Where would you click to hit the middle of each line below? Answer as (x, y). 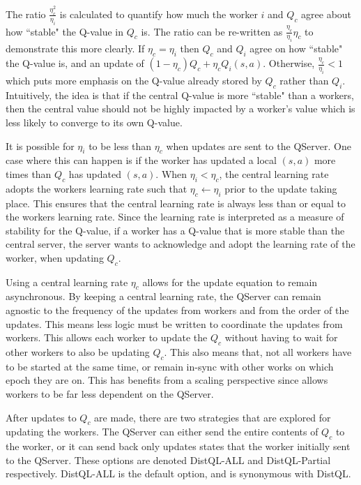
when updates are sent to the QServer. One (259, 145)
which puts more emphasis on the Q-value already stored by (134, 80)
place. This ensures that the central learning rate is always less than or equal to (176, 203)
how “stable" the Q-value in (65, 31)
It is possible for (40, 145)
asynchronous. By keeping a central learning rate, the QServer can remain (163, 296)
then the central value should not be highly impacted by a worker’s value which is (180, 109)
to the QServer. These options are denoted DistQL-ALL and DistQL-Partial (168, 460)
